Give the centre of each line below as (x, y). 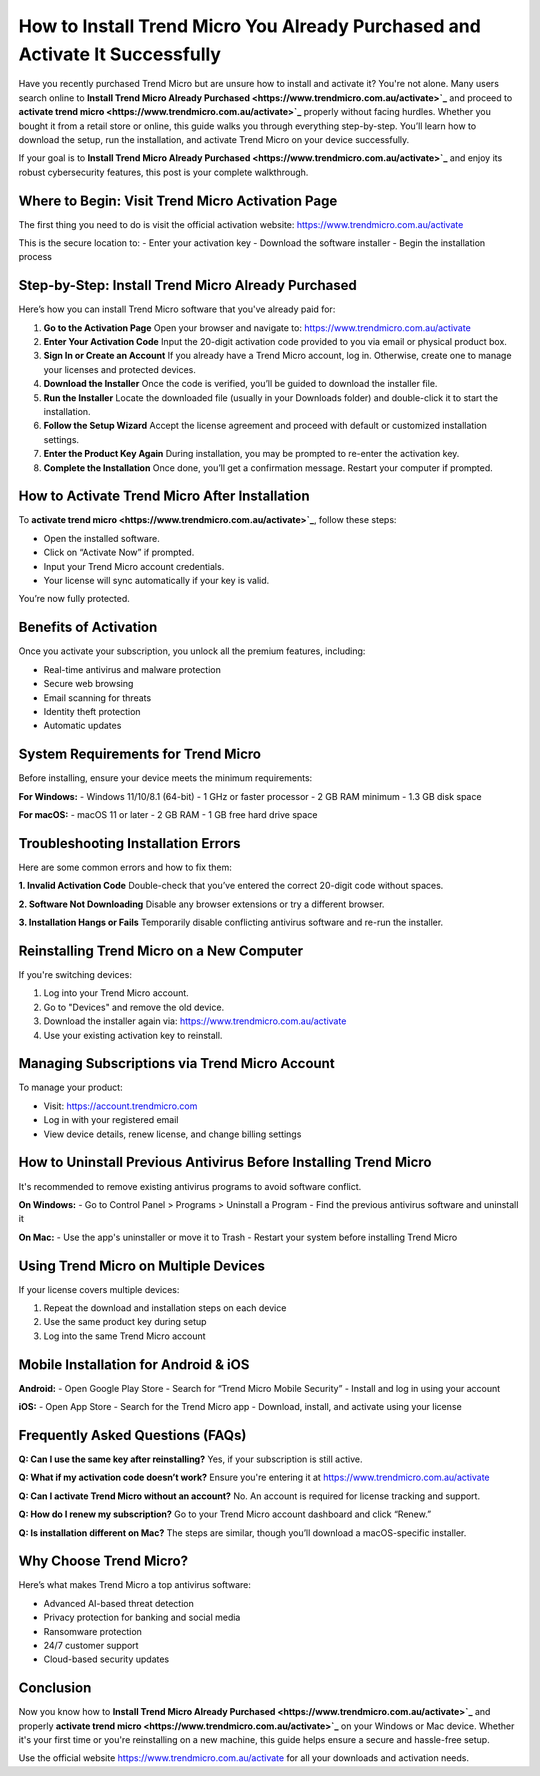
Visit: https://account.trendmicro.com (120, 1106)
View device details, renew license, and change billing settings (172, 1134)
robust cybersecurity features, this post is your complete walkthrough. (163, 172)
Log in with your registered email (111, 1120)
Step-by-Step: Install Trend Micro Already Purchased (187, 285)
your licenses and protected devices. (120, 369)
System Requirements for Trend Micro (140, 754)
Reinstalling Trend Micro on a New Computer (161, 950)
